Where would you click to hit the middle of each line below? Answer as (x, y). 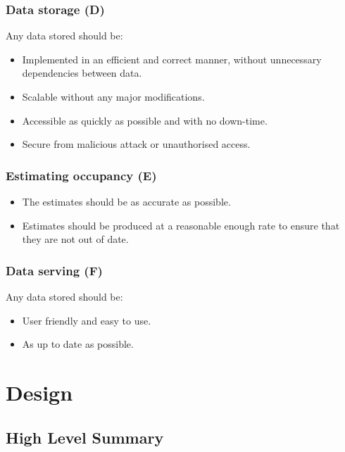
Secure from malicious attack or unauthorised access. (136, 144)
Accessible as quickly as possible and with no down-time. (145, 120)
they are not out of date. (75, 239)
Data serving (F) (54, 270)
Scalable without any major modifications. (113, 96)
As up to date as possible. (78, 344)
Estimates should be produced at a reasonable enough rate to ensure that (181, 225)
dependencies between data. (82, 73)
